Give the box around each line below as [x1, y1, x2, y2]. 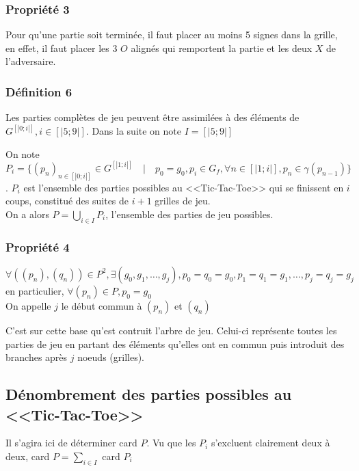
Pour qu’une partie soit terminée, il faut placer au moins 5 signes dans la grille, [5, 27, 338, 42]
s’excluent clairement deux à [211, 435, 330, 450]
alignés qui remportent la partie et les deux [131, 40, 313, 55]
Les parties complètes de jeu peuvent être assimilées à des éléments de [5, 110, 300, 124]
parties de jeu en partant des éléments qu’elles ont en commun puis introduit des [5, 336, 345, 351]
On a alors [5, 206, 49, 221]
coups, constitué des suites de [5, 193, 129, 208]
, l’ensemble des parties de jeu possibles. [105, 206, 274, 221]
